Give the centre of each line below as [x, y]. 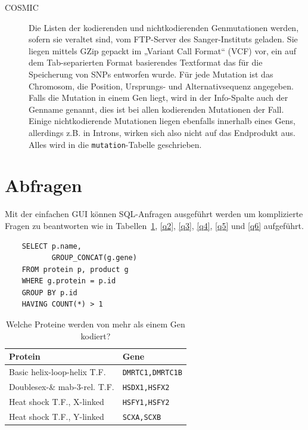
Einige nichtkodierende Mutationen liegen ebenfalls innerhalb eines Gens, [162, 121]
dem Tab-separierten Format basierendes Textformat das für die [146, 62]
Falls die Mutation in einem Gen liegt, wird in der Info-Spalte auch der [158, 98]
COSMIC [22, 7]
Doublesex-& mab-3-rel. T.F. [62, 387]
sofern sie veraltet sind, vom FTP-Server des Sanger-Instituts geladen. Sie [163, 39]
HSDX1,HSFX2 [146, 388]
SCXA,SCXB [142, 417]
